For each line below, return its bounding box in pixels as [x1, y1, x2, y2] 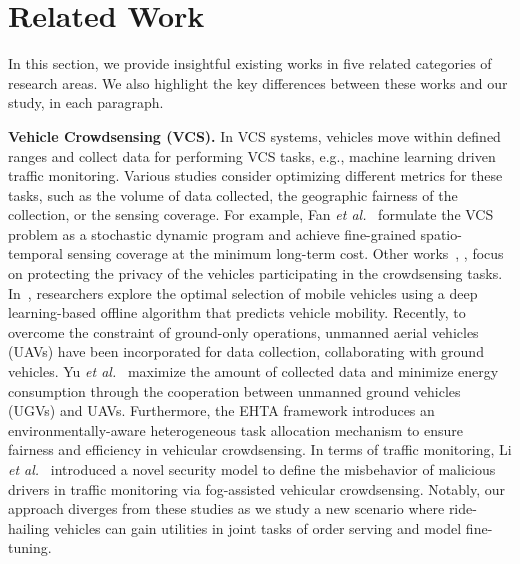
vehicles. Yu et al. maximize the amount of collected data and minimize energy [8, 361, 499, 382]
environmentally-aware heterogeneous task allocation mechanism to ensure [8, 419, 464, 440]
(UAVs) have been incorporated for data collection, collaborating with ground [8, 341, 484, 362]
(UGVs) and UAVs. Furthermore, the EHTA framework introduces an [8, 400, 435, 421]
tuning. [8, 537, 52, 558]
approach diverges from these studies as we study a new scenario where [8, 498, 445, 519]
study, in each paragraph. [8, 92, 164, 113]
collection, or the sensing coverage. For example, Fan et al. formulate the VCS [8, 204, 494, 225]
